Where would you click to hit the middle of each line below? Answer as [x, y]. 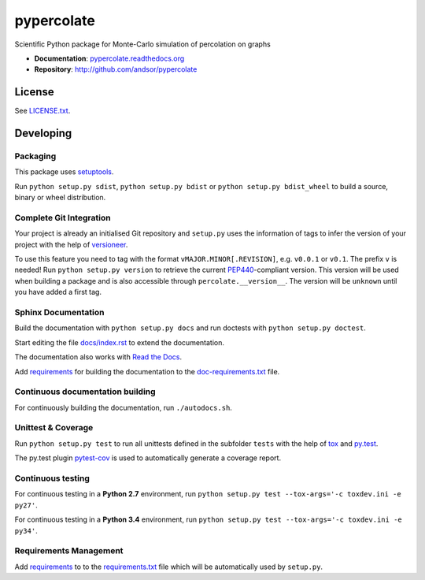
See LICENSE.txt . [42, 111]
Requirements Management [69, 551]
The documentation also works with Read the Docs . [98, 357]
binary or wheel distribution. [60, 198]
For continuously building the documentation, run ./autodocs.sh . [123, 407]
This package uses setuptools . [64, 172]
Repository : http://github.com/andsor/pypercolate [116, 69]
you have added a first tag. [58, 292]
